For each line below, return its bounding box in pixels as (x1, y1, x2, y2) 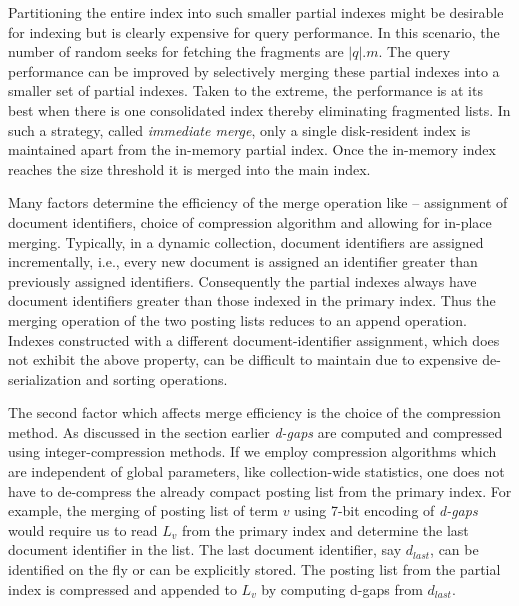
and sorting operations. (85, 368, 228, 389)
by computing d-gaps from (261, 578, 423, 599)
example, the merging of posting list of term (8, 500, 279, 521)
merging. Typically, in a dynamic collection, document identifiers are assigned (8, 231, 484, 252)
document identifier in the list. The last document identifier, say (8, 539, 402, 560)
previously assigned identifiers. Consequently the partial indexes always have (8, 270, 477, 291)
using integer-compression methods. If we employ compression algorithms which (8, 441, 497, 462)
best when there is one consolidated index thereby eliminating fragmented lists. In (8, 99, 511, 120)
